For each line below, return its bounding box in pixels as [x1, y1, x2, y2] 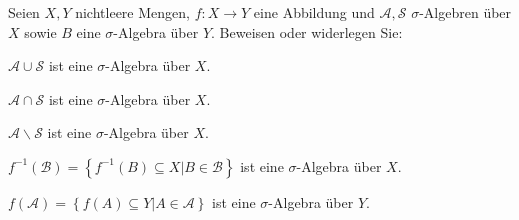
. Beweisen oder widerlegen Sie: [211, 21, 403, 42]
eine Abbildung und [253, 2, 375, 22]
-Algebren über [419, 2, 512, 22]
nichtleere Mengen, [75, 2, 190, 22]
